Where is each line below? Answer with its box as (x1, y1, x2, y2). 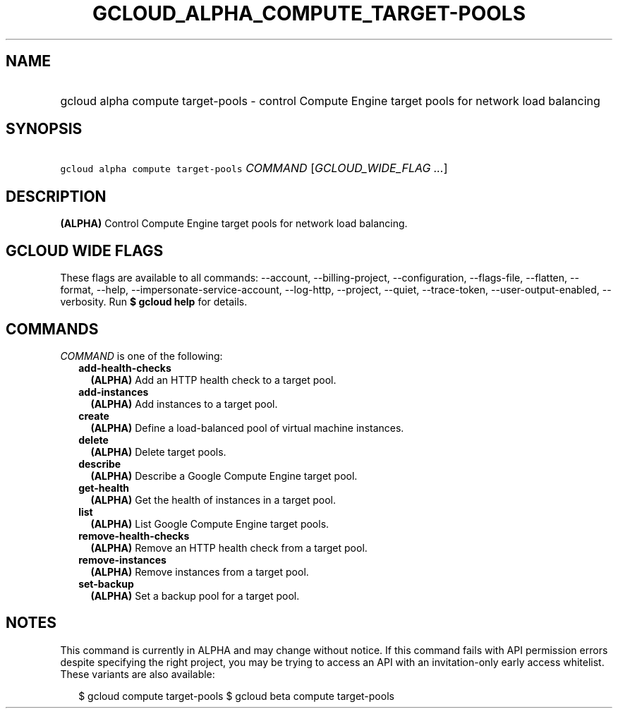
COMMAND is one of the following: (60, 349, 223, 362)
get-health (78, 481, 130, 494)
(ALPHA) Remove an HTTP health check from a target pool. (90, 541, 368, 554)
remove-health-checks (78, 529, 190, 542)
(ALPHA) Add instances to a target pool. (90, 397, 278, 410)
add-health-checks (78, 361, 171, 374)
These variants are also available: (60, 667, 215, 680)
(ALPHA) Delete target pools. (90, 445, 226, 458)
